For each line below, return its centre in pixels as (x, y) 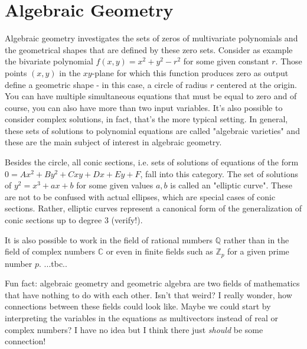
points (16, 72)
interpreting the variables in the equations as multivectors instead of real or (142, 318)
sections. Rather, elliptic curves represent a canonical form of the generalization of (153, 208)
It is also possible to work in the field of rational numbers (109, 239)
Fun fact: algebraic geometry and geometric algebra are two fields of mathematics (152, 283)
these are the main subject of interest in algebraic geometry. (113, 142)
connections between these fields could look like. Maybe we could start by (138, 306)
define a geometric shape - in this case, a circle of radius (106, 84)
